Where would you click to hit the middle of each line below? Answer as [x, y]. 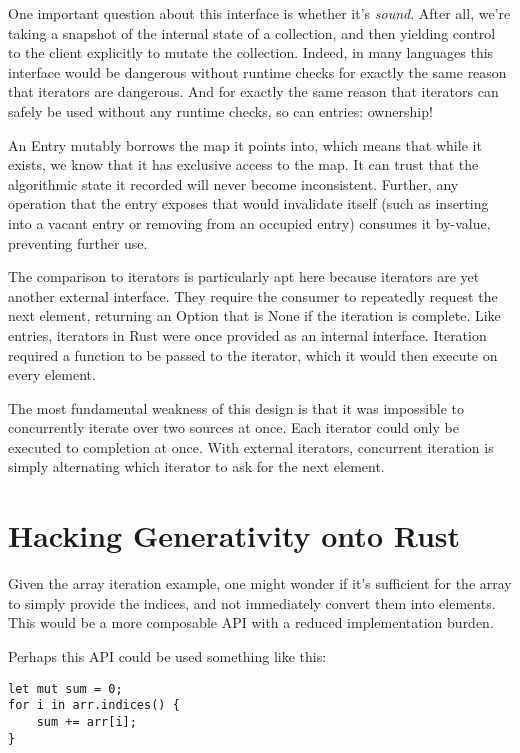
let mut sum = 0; [65, 688]
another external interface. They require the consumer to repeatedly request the [253, 295]
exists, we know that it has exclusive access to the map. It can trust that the [243, 164]
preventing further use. [78, 242]
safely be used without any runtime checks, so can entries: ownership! [220, 110]
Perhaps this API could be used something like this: [167, 655]
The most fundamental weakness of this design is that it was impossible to [236, 407]
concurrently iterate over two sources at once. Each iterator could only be [233, 427]
